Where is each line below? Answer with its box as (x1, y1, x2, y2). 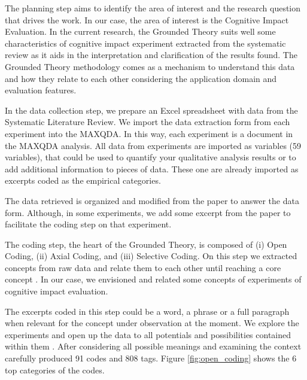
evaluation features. (5, 84, 77, 96)
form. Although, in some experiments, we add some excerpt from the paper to (5, 206, 291, 218)
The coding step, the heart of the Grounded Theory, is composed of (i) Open (5, 238, 287, 250)
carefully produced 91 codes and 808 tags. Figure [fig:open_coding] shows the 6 (5, 352, 297, 364)
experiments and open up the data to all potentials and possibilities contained (5, 328, 291, 341)
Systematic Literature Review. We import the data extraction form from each (5, 115, 290, 128)
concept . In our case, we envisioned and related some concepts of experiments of (5, 273, 302, 285)
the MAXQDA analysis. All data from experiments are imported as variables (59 (5, 139, 302, 151)
